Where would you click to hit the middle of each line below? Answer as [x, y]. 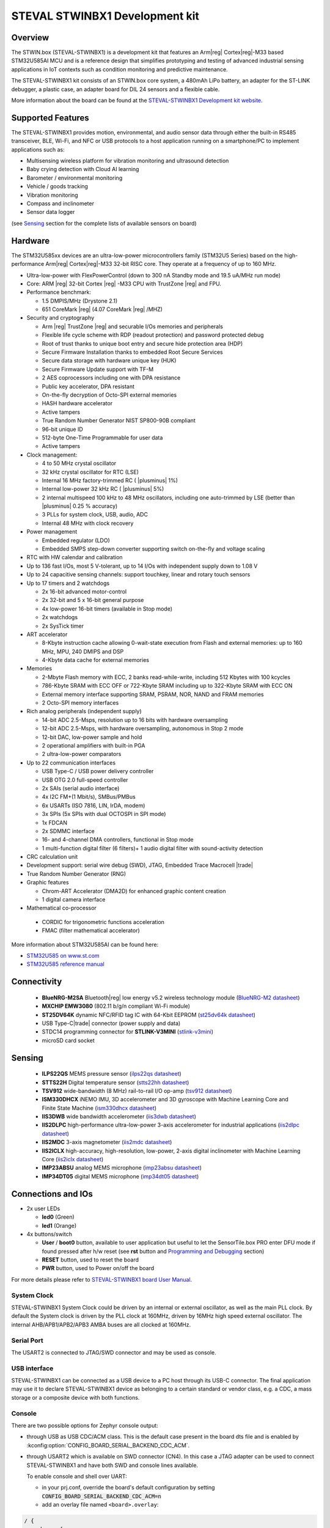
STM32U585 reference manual [66, 964]
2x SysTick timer [63, 626]
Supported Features [50, 118]
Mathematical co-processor [62, 908]
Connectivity [37, 982]
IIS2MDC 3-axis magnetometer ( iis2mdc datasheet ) [107, 1142]
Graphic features [48, 883]
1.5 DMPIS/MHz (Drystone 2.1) [80, 301]
